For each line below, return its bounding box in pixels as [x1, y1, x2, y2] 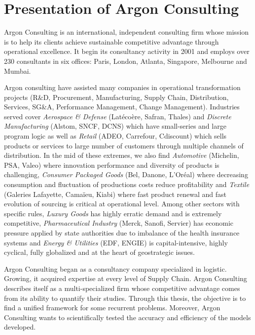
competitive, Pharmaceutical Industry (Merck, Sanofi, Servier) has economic [4, 218, 234, 228]
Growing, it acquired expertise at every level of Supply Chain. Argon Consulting [4, 273, 247, 284]
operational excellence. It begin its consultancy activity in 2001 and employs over [4, 46, 250, 56]
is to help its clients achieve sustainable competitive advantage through [4, 36, 219, 47]
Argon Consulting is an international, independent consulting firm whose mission [4, 27, 249, 37]
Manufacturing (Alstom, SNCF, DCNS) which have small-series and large [4, 121, 226, 131]
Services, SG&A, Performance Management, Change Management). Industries [4, 101, 240, 112]
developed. [4, 322, 36, 332]
